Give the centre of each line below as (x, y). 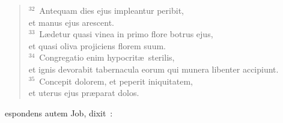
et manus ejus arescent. (71, 22)
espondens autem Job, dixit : (59, 112)
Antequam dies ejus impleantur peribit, (111, 10)
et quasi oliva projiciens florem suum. (97, 45)
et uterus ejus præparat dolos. (84, 93)
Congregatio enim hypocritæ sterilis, (107, 57)
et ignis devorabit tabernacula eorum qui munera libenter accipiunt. (154, 69)
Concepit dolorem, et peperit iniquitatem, (116, 81)
